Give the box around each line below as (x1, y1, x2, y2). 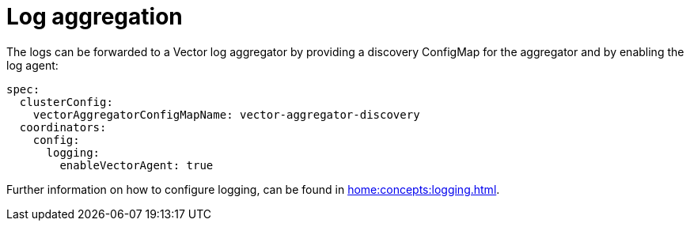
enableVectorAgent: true (59, 158, 214, 172)
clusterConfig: (19, 95, 113, 108)
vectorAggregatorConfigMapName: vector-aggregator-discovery (32, 108, 420, 121)
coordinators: (19, 120, 107, 134)
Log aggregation (6, 3, 183, 30)
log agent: (6, 58, 59, 72)
